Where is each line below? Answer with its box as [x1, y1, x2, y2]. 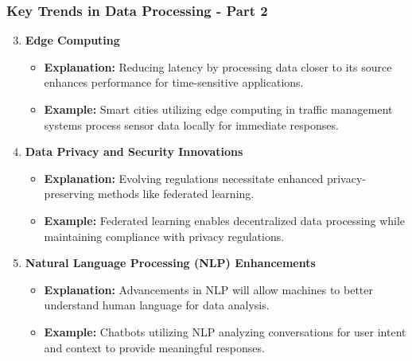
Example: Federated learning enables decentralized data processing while [44, 212, 406, 228]
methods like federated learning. [98, 185, 255, 202]
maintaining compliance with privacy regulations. [44, 227, 285, 244]
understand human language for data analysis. [44, 297, 270, 313]
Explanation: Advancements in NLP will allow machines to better [44, 281, 373, 297]
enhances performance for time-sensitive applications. [44, 74, 304, 91]
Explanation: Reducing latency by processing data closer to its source [44, 58, 392, 75]
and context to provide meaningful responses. [44, 339, 265, 355]
